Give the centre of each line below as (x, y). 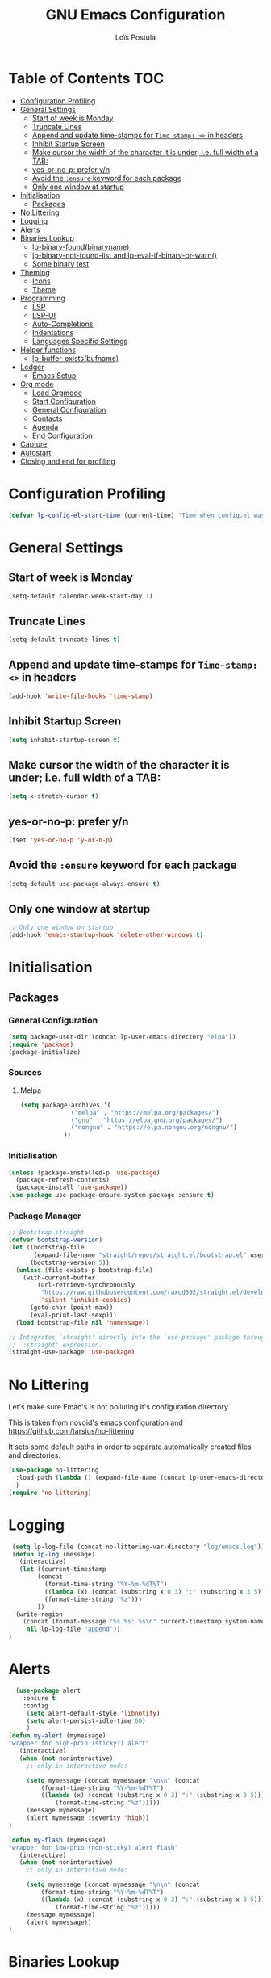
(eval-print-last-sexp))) (73, 1315)
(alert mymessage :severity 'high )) (88, 1818)
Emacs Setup (54, 375)
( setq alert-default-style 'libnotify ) (93, 1713)
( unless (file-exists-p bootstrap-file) (84, 1270)
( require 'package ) (41, 1044)
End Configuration (62, 435)
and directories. (35, 1455)
